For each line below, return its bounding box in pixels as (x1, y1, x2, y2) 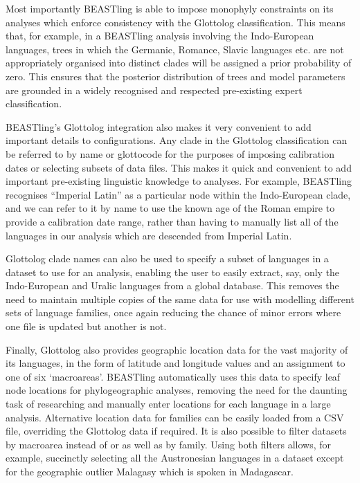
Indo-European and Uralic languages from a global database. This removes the (6, 278, 339, 293)
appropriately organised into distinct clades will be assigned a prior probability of (6, 55, 352, 70)
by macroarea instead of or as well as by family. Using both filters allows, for (6, 437, 332, 451)
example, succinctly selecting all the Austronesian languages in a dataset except (6, 450, 344, 465)
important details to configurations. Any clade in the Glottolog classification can (6, 133, 348, 147)
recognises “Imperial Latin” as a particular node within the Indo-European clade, (6, 187, 351, 201)
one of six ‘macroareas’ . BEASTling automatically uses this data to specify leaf (6, 369, 341, 383)
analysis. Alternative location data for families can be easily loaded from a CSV (6, 410, 344, 424)
